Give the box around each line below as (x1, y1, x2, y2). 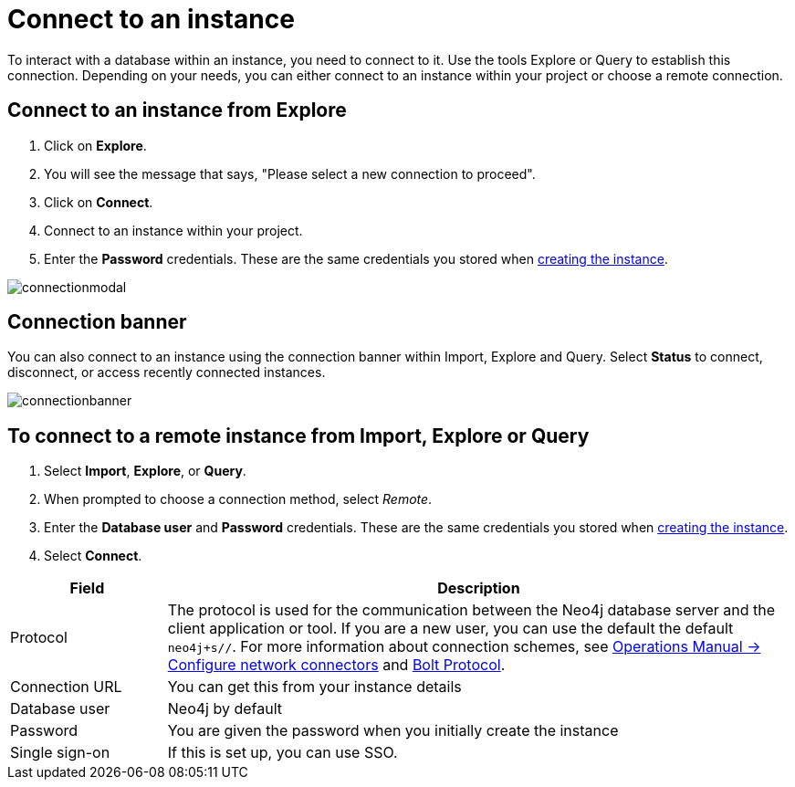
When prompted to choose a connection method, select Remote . (44, 491, 433, 508)
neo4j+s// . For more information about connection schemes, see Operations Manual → (167, 637, 761, 656)
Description (437, 579, 520, 598)
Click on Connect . (44, 194, 153, 210)
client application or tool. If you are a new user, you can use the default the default (167, 619, 734, 638)
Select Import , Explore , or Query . (44, 463, 246, 479)
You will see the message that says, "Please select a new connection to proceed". (44, 165, 536, 182)
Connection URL (10, 677, 122, 697)
